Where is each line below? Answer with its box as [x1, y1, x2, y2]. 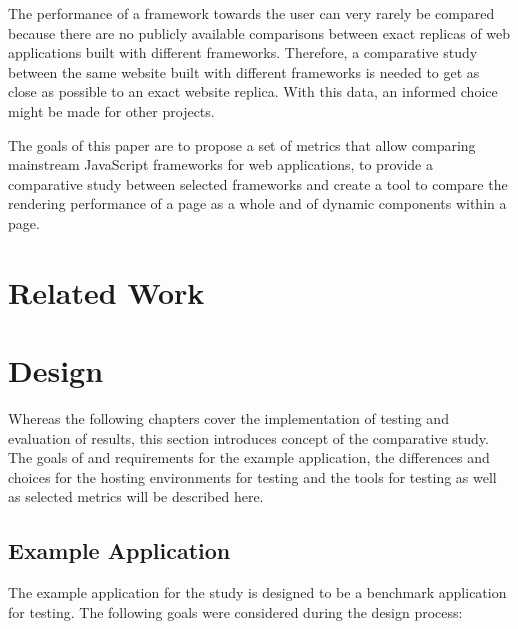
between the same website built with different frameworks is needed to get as [8, 61, 480, 82]
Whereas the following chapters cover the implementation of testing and [8, 408, 449, 429]
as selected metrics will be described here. [8, 486, 264, 507]
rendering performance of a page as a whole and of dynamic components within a [8, 193, 507, 214]
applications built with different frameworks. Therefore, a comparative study [8, 42, 478, 63]
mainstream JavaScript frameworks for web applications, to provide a [8, 154, 433, 175]
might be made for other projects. [8, 100, 215, 121]
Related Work [8, 271, 205, 312]
